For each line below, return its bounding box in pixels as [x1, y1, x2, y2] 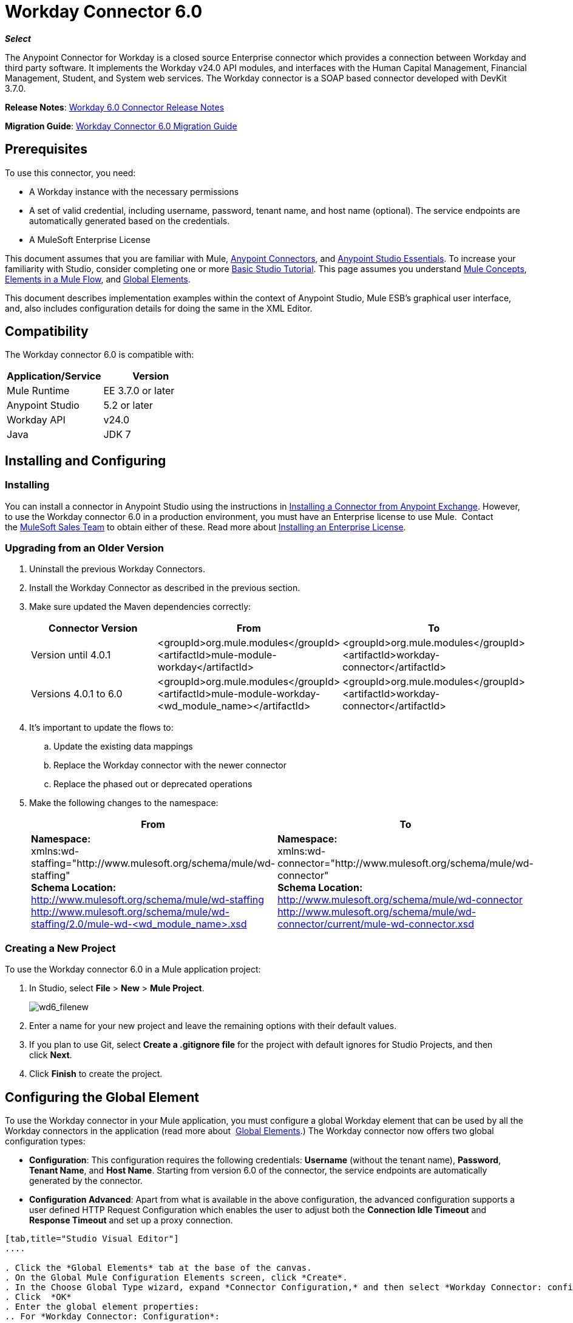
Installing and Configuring [5, 453, 166, 468]
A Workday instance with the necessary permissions [29, 186, 239, 197]
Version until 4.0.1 [31, 649, 111, 661]
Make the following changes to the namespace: [29, 798, 219, 808]
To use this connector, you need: [5, 167, 136, 178]
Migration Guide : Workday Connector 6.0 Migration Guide [5, 120, 237, 131]
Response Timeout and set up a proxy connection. [29, 1215, 233, 1225]
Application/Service [7, 370, 101, 383]
